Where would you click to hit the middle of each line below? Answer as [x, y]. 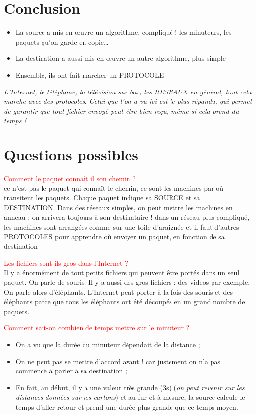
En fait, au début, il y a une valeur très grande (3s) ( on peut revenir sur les [130, 387]
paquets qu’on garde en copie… [62, 41]
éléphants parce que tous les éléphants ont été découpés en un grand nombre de [125, 301]
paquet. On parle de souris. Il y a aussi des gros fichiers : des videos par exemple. [127, 282]
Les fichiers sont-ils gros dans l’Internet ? [66, 262]
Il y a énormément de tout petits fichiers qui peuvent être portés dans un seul [122, 272]
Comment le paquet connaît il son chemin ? [70, 178]
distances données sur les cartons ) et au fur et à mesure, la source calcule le [130, 397]
